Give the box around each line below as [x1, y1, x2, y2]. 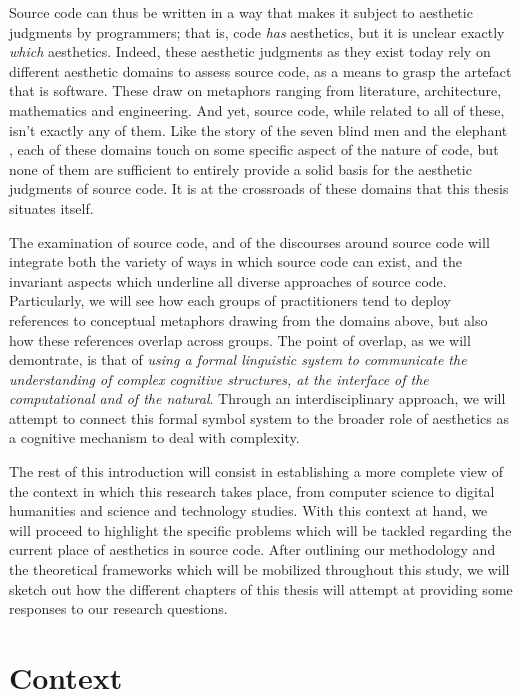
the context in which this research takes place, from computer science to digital [9, 480, 495, 501]
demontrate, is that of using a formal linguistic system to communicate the [9, 349, 467, 370]
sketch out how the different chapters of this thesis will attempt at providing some [9, 578, 513, 599]
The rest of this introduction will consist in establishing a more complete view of [9, 461, 504, 482]
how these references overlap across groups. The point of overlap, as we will [9, 329, 471, 350]
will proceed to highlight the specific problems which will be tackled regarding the [9, 519, 512, 540]
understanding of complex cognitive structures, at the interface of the [9, 368, 429, 389]
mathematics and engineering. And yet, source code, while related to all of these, [9, 99, 505, 120]
